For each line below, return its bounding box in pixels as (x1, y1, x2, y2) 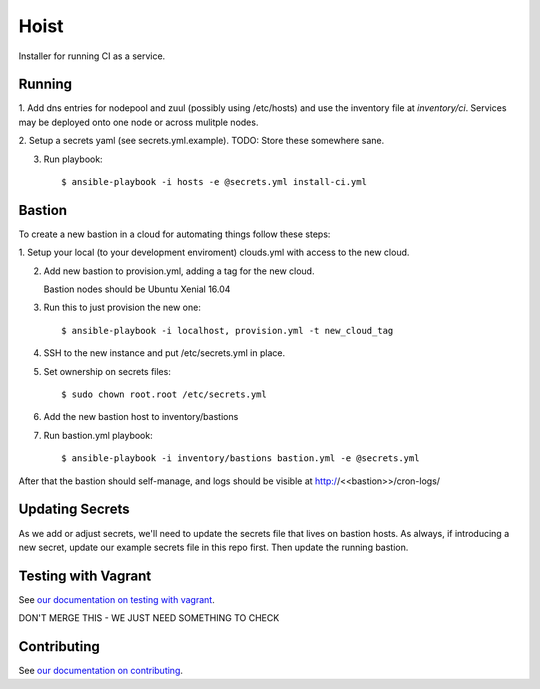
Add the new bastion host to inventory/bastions (43, 411, 239, 423)
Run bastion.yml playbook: (43, 429, 154, 441)
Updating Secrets (18, 501, 130, 518)
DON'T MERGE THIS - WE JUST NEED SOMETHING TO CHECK (18, 612, 280, 624)
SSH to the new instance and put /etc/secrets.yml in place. (43, 347, 285, 359)
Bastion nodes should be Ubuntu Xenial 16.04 (43, 283, 231, 295)
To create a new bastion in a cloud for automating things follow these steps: (18, 228, 331, 240)
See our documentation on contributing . (18, 665, 184, 677)
